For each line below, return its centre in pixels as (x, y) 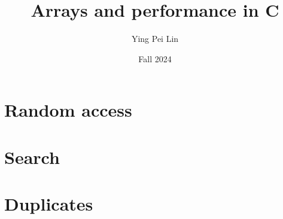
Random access (68, 110)
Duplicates (49, 204)
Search (32, 156)
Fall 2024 (155, 58)
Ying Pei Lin (155, 39)
